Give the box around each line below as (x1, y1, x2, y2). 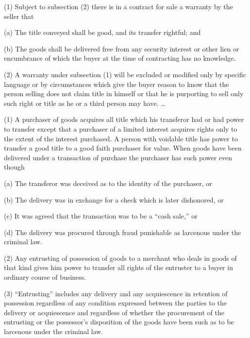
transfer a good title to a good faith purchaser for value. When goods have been (4, 143, 242, 153)
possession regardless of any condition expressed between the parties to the (4, 298, 227, 308)
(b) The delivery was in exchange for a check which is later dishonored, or (4, 194, 224, 204)
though (4, 162, 25, 172)
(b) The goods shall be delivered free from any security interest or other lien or (4, 43, 239, 53)
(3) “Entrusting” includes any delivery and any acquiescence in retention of (4, 288, 228, 298)
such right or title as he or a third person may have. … (4, 98, 166, 108)
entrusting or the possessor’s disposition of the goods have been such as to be (4, 317, 234, 327)
